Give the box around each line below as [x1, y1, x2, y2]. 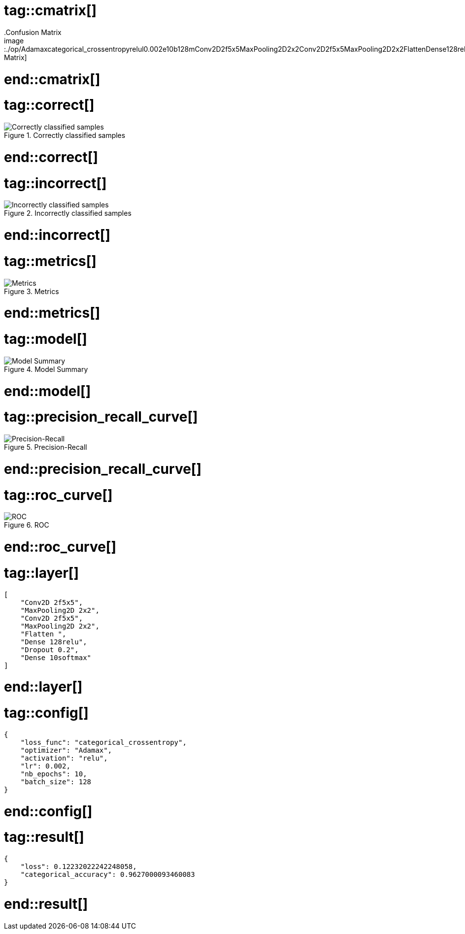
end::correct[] [4, 148, 98, 166]
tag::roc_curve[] [4, 486, 113, 503]
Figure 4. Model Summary [4, 365, 88, 373]
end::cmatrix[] [4, 70, 100, 88]
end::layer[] [4, 678, 83, 696]
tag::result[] [4, 829, 84, 846]
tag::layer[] [4, 564, 79, 581]
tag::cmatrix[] [4, 2, 97, 19]
